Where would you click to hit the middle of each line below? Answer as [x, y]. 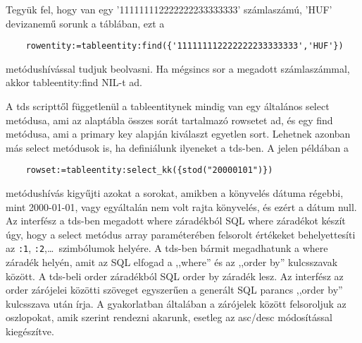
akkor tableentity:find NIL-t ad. [74, 82]
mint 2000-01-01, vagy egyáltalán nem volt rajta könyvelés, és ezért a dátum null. [181, 206]
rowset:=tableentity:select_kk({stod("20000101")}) [149, 170]
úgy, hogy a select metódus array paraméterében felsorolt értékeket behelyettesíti [181, 234]
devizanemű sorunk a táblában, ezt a [85, 23]
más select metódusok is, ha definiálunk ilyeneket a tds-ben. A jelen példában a [177, 147]
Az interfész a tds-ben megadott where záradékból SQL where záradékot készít [176, 221]
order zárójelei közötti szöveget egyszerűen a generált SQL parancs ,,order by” [174, 290]
